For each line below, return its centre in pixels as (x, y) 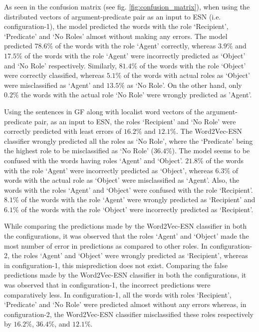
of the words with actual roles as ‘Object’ (187, 75)
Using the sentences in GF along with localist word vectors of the (104, 111)
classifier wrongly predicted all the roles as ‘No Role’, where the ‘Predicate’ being (129, 141)
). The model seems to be (211, 151)
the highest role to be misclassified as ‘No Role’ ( (79, 151)
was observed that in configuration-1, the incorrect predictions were (107, 285)
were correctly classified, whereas (54, 75)
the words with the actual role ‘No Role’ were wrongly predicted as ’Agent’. (136, 95)
